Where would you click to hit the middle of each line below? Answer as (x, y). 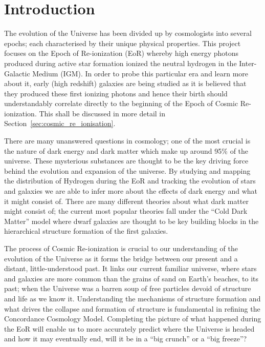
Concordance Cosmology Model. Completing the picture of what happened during (133, 319)
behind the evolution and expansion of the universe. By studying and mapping (127, 170)
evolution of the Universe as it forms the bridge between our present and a (121, 258)
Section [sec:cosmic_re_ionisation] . (60, 123)
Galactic (17, 73)
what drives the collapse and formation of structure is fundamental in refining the (132, 308)
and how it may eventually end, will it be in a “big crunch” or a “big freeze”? (126, 339)
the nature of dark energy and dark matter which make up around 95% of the (126, 150)
